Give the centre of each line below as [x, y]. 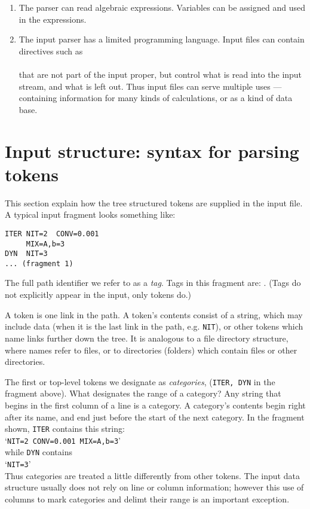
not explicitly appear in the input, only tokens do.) [98, 295]
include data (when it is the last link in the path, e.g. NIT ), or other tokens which [154, 326]
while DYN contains [39, 452]
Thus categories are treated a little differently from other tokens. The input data [152, 475]
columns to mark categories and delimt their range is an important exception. [147, 499]
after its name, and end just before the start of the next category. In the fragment [155, 417]
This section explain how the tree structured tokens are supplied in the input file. [154, 202]
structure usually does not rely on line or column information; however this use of [154, 487]
